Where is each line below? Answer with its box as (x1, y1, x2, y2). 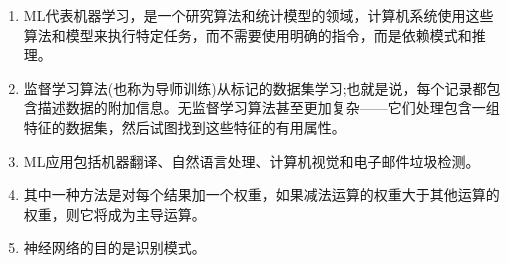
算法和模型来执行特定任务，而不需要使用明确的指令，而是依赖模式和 (23, 24, 472, 45)
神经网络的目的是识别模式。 (23, 237, 206, 258)
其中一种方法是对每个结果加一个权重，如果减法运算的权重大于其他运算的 (23, 184, 500, 205)
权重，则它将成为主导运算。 (23, 203, 206, 224)
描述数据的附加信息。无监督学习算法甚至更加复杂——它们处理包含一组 (37, 97, 500, 118)
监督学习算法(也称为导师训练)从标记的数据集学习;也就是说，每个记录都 (23, 77, 487, 98)
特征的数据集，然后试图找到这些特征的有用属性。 (23, 116, 346, 137)
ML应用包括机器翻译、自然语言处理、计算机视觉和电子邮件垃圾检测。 (23, 150, 480, 171)
